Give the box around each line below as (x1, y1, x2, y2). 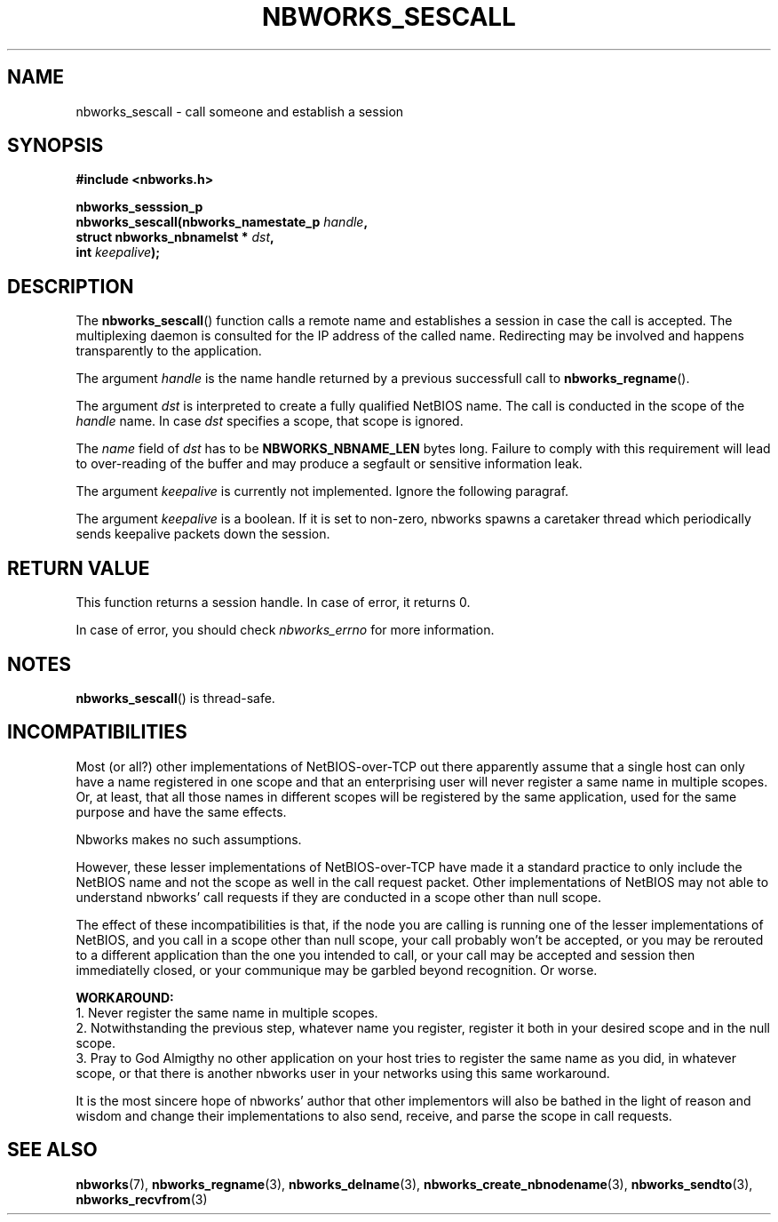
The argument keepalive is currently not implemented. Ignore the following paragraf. (75, 483, 569, 499)
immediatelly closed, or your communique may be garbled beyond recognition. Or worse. (75, 962, 598, 978)
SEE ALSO (7, 1138, 98, 1162)
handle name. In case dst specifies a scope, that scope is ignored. (75, 413, 464, 429)
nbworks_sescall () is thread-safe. (75, 690, 275, 706)
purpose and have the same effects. (75, 803, 287, 819)
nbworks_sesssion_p (75, 199, 203, 215)
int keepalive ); (75, 244, 161, 260)
